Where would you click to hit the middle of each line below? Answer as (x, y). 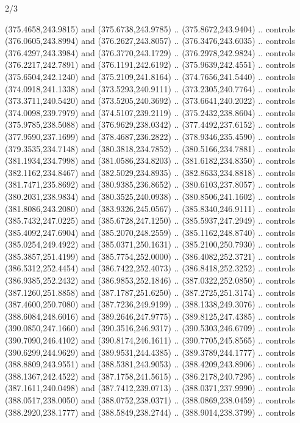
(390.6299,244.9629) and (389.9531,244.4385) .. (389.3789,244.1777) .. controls (150, 352)
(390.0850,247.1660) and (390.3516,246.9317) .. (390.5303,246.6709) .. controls (150, 328)
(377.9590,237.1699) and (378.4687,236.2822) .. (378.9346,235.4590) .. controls (150, 136)
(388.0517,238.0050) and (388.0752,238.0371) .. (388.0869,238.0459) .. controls (150, 400)
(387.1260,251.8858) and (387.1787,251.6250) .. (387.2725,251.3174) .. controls (150, 292)
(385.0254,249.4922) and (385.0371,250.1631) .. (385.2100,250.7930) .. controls (150, 244)
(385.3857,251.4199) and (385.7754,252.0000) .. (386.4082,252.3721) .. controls (150, 256)
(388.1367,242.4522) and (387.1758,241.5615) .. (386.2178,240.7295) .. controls (150, 376)
